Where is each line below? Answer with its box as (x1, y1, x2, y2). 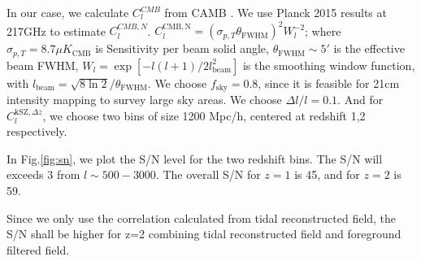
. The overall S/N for (155, 166, 261, 183)
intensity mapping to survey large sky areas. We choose (7, 91, 282, 107)
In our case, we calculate (7, 4, 129, 20)
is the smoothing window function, (242, 56, 415, 73)
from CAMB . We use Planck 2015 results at (164, 4, 387, 20)
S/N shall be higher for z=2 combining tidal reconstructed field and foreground (7, 225, 401, 242)
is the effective (333, 40, 405, 57)
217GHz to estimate (7, 22, 106, 39)
